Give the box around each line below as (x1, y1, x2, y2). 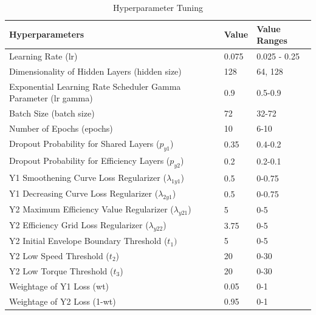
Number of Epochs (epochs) (9, 122, 113, 134)
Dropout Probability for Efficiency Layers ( (9, 154, 170, 166)
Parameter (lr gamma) (9, 92, 93, 104)
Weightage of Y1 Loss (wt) (9, 279, 109, 292)
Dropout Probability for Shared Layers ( (9, 137, 160, 149)
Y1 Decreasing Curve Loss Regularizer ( (9, 186, 159, 199)
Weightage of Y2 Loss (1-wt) (9, 294, 116, 307)
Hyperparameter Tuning (113, 1, 203, 13)
